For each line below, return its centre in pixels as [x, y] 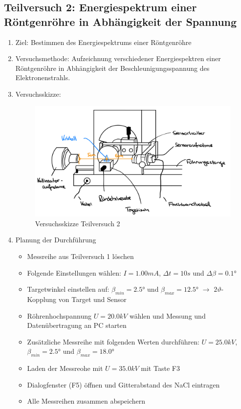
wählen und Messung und [167, 315]
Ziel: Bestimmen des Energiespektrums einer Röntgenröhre [103, 42]
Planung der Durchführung [56, 240]
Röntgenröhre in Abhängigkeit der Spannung [120, 21]
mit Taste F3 [160, 368]
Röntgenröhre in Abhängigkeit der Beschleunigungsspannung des [112, 68]
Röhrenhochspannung [59, 315]
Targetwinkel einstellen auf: [68, 289]
